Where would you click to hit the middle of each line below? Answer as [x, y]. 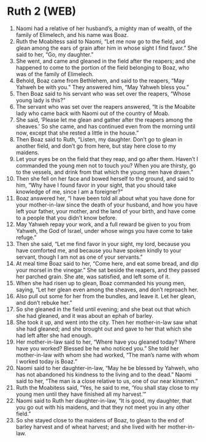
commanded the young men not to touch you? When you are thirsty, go [106, 165]
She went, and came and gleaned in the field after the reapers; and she [105, 61]
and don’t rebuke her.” [44, 302]
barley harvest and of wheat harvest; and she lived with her [91, 427]
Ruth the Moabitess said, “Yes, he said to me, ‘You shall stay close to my [107, 387]
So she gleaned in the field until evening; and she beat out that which [103, 309]
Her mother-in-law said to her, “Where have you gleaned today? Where [105, 342]
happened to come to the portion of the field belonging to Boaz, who [102, 67]
